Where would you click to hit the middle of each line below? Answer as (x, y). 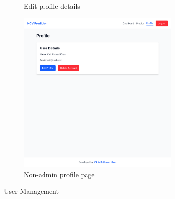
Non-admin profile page (59, 174)
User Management (31, 191)
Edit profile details (52, 6)
